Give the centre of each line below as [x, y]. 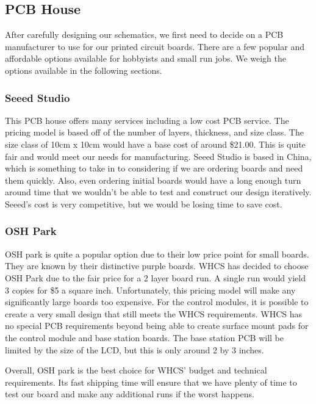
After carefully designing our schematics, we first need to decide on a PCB [144, 34]
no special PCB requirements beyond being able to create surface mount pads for [157, 326]
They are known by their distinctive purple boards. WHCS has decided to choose [157, 266]
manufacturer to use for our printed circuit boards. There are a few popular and [155, 46]
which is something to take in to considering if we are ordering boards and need [154, 168]
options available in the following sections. [84, 70]
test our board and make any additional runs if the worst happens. [130, 394]
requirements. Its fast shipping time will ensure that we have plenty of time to [151, 382]
